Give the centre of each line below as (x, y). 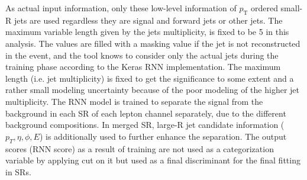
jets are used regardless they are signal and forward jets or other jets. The (148, 20)
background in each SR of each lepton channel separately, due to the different (146, 113)
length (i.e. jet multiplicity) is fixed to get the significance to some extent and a (150, 78)
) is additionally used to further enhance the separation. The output (163, 136)
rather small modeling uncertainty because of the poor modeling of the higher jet (152, 90)
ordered (264, 8)
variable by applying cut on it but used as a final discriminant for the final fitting (153, 160)
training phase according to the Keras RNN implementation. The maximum (143, 67)
